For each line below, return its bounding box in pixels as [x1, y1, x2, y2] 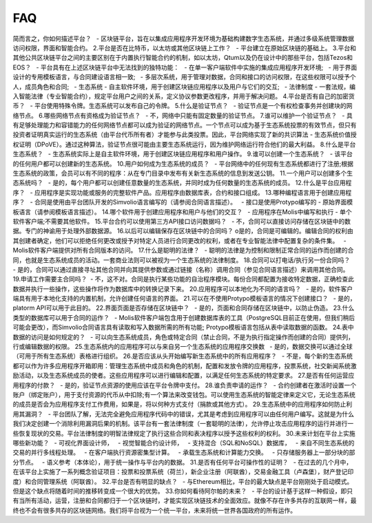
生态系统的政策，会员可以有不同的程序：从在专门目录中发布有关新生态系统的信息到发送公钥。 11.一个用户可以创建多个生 [12, 169, 353, 178]
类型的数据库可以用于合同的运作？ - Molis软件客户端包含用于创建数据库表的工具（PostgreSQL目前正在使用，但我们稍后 [12, 313, 355, 321]
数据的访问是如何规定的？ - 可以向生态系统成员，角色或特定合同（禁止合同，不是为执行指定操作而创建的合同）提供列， [12, 332, 355, 341]
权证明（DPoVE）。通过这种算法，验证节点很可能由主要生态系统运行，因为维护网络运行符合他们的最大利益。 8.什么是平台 [12, 140, 356, 148]
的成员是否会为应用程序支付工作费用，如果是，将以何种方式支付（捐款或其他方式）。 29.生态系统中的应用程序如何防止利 [12, 400, 353, 409]
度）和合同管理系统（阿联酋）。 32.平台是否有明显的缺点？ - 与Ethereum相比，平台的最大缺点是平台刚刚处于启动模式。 [12, 477, 353, 485]
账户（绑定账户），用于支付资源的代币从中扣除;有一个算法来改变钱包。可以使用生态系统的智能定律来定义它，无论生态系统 [12, 391, 356, 398]
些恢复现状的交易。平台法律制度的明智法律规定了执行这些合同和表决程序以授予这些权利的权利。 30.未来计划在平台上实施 [12, 429, 356, 437]
